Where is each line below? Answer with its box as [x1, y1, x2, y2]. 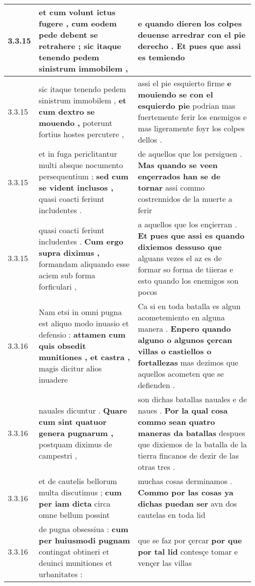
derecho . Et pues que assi [138, 40, 241, 51]
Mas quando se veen [138, 159, 218, 171]
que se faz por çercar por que [138, 535, 242, 546]
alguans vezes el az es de [138, 252, 222, 264]
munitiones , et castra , [39, 351, 130, 363]
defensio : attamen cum [39, 328, 126, 340]
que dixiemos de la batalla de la [138, 439, 247, 450]
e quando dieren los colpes [138, 18, 242, 29]
